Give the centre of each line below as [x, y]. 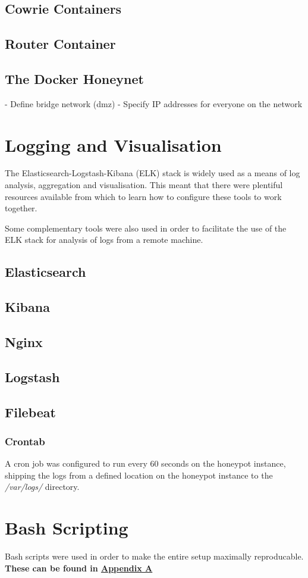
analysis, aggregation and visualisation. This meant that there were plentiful [144, 185]
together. [21, 208]
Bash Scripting [67, 528]
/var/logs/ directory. [42, 487]
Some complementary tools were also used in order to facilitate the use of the [146, 228]
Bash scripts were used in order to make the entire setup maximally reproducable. [154, 556]
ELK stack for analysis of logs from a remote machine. [104, 240]
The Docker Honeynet [74, 78]
